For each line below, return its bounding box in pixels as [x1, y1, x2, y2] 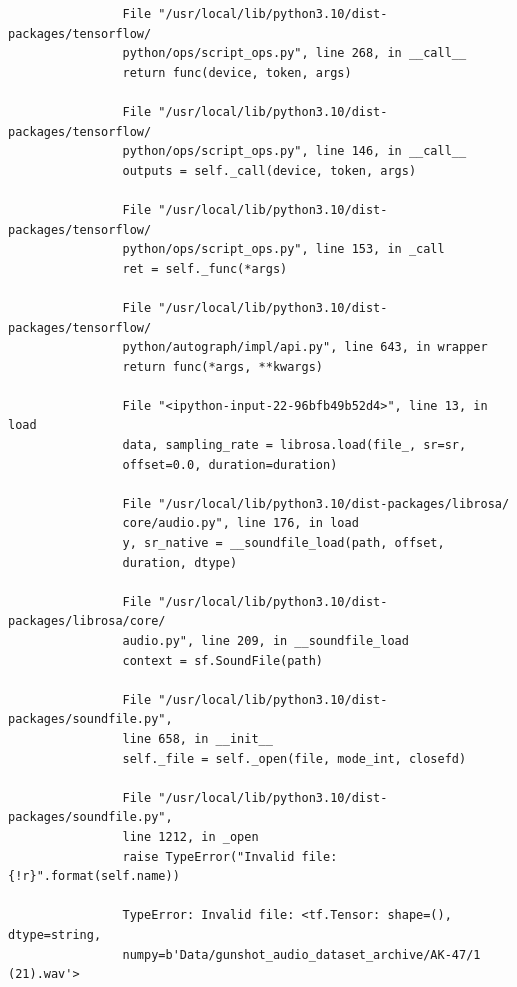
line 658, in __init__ [122, 731, 273, 746]
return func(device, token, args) [122, 65, 352, 80]
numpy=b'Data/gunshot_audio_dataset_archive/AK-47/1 [122, 947, 481, 962]
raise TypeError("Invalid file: [122, 849, 338, 864]
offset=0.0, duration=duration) [122, 457, 338, 472]
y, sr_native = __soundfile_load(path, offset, [122, 536, 445, 551]
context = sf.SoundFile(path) [122, 653, 323, 668]
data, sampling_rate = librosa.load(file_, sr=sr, [122, 438, 467, 453]
